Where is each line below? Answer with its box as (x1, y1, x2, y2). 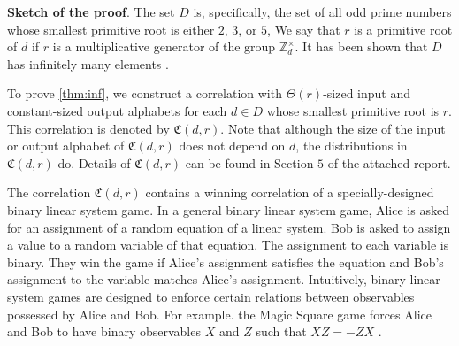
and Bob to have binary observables (7, 322, 201, 341)
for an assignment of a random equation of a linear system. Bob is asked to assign (7, 218, 451, 236)
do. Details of (57, 153, 131, 172)
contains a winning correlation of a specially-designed (145, 183, 434, 202)
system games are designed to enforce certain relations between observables (7, 287, 415, 305)
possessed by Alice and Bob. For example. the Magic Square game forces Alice (7, 304, 432, 323)
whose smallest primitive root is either (7, 19, 215, 38)
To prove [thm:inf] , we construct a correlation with (7, 84, 282, 103)
